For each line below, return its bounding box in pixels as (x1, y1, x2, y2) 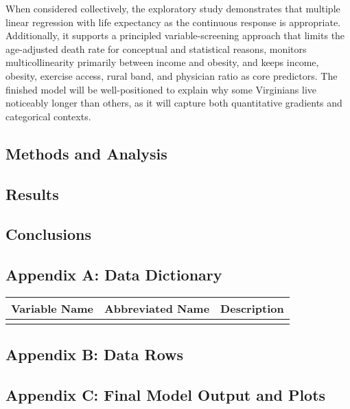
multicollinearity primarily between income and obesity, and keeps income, (5, 55, 319, 69)
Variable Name (11, 300, 93, 316)
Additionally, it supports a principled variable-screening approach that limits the (5, 28, 345, 43)
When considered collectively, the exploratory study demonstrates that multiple (5, 1, 340, 15)
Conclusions (5, 223, 92, 245)
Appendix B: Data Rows (5, 344, 184, 365)
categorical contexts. (5, 109, 91, 123)
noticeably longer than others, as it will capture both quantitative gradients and (5, 96, 342, 110)
